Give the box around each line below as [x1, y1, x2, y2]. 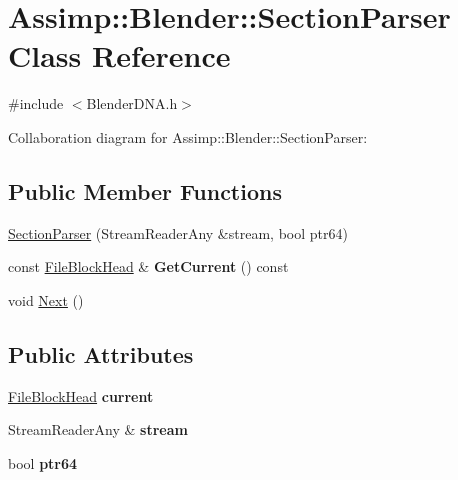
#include [8, 93, 64, 114]
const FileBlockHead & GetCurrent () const [8, 256, 289, 277]
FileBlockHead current [8, 385, 154, 406]
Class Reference [8, 35, 231, 76]
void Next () [8, 289, 84, 310]
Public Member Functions [8, 175, 282, 206]
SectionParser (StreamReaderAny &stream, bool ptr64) [8, 222, 348, 243]
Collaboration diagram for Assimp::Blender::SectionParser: [8, 126, 368, 147]
